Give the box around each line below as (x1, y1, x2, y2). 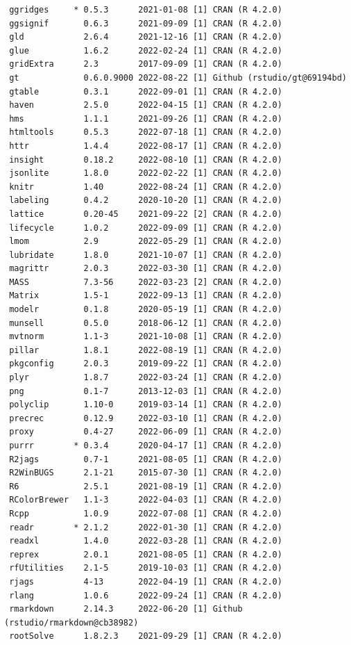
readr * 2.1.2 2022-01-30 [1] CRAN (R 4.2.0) (9, 522, 282, 532)
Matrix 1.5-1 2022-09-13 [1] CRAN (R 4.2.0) (9, 291, 282, 301)
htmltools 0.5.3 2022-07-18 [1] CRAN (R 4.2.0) (9, 127, 282, 138)
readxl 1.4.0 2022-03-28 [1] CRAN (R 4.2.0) (9, 536, 282, 546)
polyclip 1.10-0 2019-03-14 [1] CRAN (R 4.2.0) (9, 400, 282, 410)
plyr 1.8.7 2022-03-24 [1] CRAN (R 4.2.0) (9, 373, 282, 383)
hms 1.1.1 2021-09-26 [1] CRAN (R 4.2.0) (9, 113, 282, 124)
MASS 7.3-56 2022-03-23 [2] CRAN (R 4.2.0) (9, 277, 282, 287)
